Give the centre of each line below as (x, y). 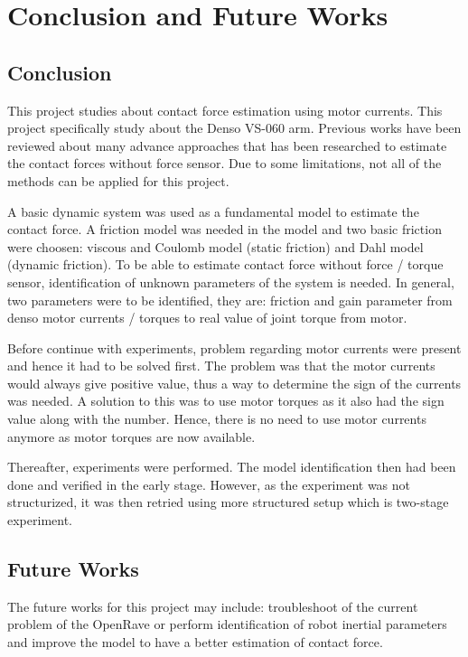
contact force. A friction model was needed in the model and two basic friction (225, 229)
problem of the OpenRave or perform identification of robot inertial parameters (227, 624)
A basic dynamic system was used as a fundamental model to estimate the (213, 211)
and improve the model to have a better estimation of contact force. (195, 642)
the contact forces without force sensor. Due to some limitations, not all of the (225, 163)
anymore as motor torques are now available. (131, 436)
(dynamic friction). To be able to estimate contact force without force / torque (225, 264)
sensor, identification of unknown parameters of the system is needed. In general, (231, 282)
